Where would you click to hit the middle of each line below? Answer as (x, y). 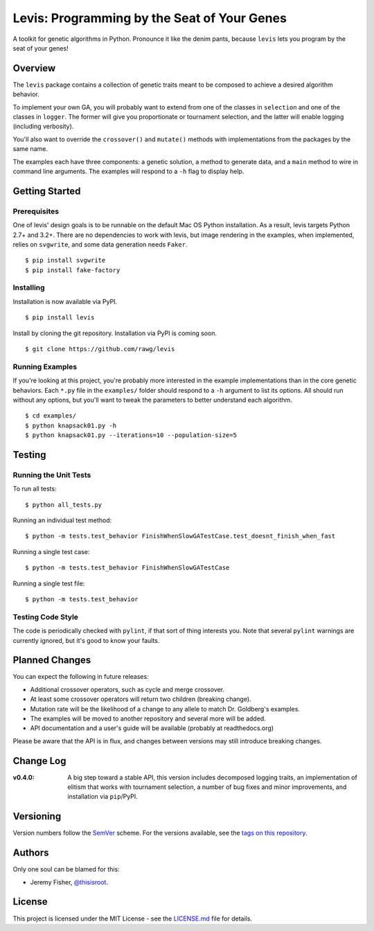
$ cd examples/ (51, 416)
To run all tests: (35, 489)
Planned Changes (52, 660)
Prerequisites (36, 211)
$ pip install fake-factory (73, 270)
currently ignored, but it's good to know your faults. (86, 640)
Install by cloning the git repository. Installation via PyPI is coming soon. (115, 333)
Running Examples (45, 366)
